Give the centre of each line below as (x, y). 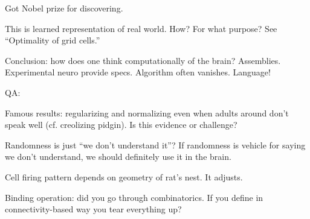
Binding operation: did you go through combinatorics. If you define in (134, 197)
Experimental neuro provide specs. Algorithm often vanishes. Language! (138, 72)
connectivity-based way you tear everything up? (93, 209)
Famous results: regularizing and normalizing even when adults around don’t (147, 113)
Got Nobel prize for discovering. (64, 8)
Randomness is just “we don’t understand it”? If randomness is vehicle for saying (155, 144)
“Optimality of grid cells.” (53, 40)
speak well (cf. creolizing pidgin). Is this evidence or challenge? (121, 125)
